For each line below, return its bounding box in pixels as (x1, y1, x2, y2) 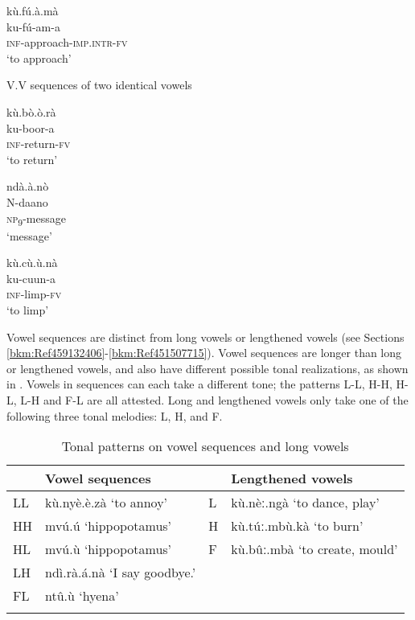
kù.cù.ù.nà (6, 254, 58, 271)
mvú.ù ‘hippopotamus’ (45, 540, 172, 559)
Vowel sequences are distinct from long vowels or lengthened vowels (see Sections (6, 328, 405, 345)
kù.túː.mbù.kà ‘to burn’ (231, 516, 364, 536)
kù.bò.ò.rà (6, 103, 56, 120)
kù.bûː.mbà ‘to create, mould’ (231, 540, 398, 559)
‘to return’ (6, 150, 58, 167)
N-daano (6, 193, 48, 210)
